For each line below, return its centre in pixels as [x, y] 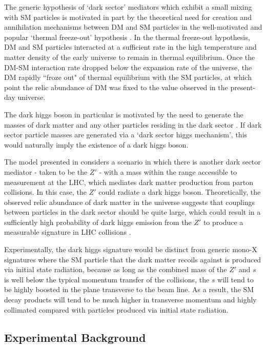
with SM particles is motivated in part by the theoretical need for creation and [128, 17]
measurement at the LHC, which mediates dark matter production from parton [129, 182]
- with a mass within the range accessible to [168, 171]
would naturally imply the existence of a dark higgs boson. [96, 144]
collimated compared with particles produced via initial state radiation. [116, 309]
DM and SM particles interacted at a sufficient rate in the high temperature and [130, 47]
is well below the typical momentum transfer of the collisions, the [107, 279]
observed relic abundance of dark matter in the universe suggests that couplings [130, 202]
